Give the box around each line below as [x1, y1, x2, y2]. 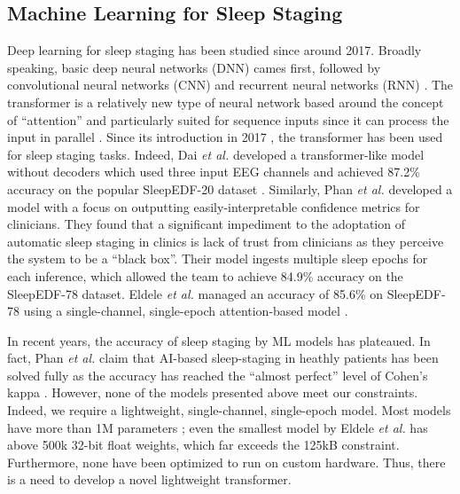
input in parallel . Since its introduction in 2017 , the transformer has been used [7, 128, 443, 146]
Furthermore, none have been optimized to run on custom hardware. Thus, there [7, 452, 446, 471]
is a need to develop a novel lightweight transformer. [7, 470, 292, 489]
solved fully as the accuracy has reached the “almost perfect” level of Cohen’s [7, 365, 428, 384]
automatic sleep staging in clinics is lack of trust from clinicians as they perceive [7, 231, 444, 250]
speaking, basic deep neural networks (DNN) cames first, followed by [7, 58, 381, 76]
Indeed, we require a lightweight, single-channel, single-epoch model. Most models [7, 401, 451, 420]
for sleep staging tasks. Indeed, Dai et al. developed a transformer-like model [7, 145, 425, 163]
